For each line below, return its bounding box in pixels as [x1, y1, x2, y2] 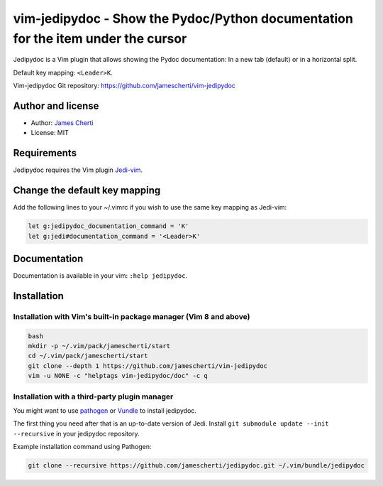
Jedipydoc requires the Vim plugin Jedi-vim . [13, 166, 143, 174]
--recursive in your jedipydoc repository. [13, 429, 140, 438]
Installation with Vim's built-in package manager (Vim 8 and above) [13, 311, 251, 321]
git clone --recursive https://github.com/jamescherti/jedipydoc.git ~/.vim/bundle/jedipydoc [28, 462, 365, 470]
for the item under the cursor [13, 31, 187, 46]
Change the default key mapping [13, 185, 161, 197]
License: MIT [30, 129, 69, 137]
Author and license [13, 99, 99, 112]
